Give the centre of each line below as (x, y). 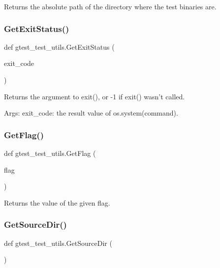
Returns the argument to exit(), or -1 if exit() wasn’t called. (94, 96)
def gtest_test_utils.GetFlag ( (50, 153)
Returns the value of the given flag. (57, 202)
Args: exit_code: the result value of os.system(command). (91, 113)
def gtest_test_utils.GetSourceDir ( (58, 243)
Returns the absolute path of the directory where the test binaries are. (110, 6)
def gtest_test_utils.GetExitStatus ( (59, 46)
